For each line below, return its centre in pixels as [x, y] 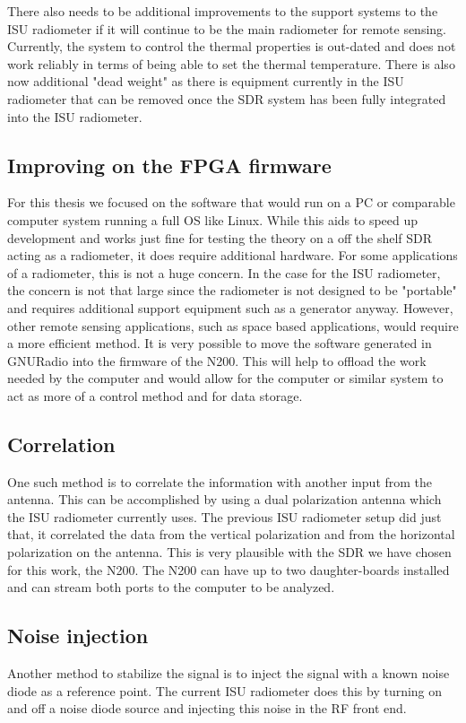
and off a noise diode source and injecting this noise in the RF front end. [207, 708]
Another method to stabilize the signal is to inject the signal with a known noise [229, 673]
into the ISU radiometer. [75, 116]
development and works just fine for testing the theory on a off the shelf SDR [220, 237]
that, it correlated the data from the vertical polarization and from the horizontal [231, 534]
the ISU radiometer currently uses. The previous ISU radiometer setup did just [224, 516]
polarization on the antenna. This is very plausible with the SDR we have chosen [229, 552]
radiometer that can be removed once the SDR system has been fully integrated [227, 98]
